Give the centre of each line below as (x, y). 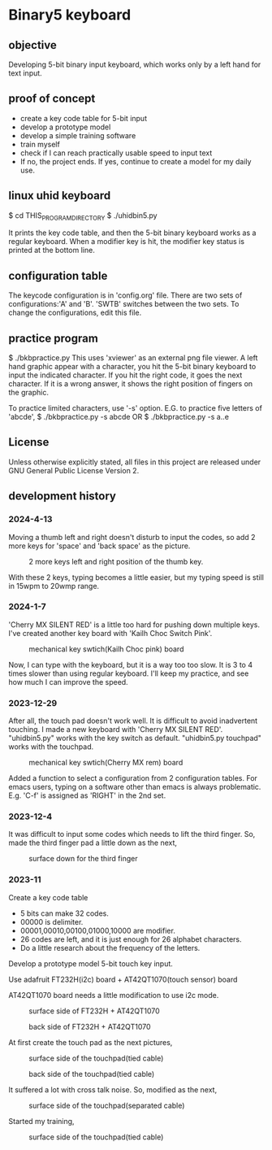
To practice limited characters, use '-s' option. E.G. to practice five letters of (135, 408)
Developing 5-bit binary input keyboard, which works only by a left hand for (135, 64)
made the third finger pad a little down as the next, (93, 843)
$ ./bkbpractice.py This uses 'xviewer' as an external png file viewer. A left (133, 358)
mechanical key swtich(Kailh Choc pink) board (106, 649)
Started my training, (41, 1121)
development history (62, 497)
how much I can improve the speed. (68, 682)
